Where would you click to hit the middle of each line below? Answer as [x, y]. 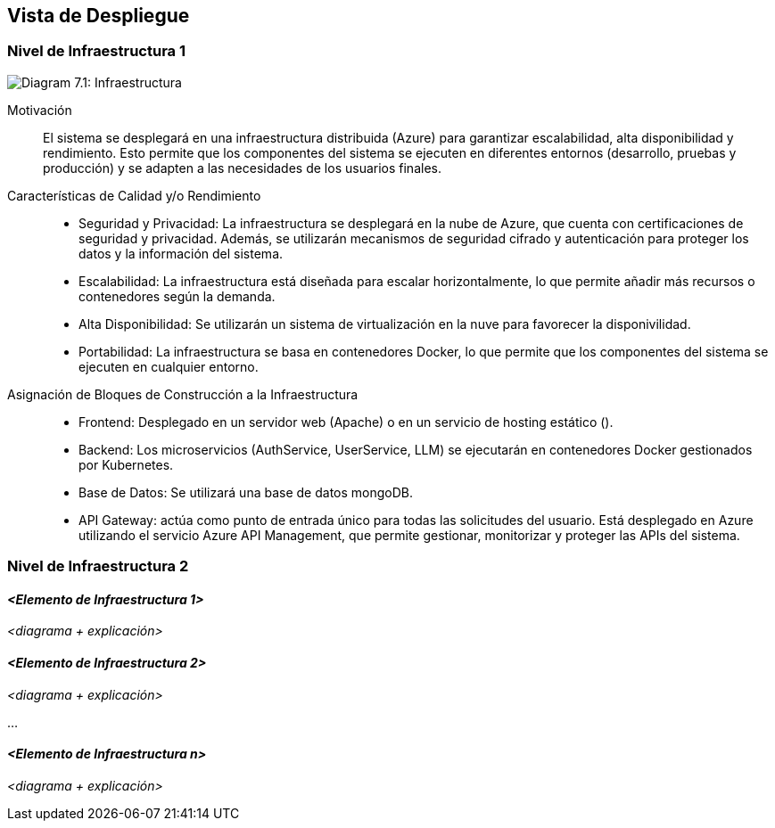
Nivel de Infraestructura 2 [98, 566]
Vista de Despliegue [99, 16]
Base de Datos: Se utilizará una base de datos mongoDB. [246, 492]
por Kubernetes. [126, 464]
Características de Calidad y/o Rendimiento [134, 195]
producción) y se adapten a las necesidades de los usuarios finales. [242, 168]
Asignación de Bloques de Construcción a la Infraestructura [183, 394]
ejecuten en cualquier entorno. [169, 366]
